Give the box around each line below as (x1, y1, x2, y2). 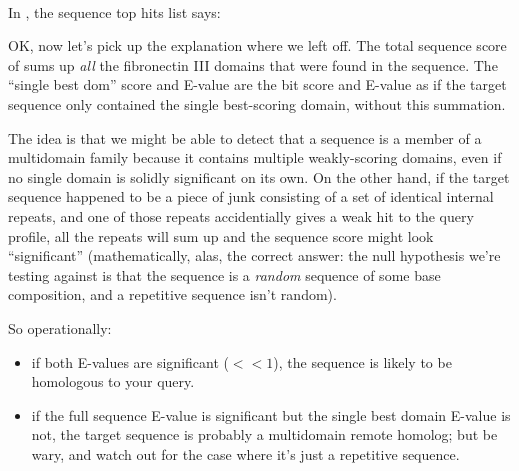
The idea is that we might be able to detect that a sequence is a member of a (8, 127, 482, 148)
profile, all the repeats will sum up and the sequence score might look (8, 225, 434, 246)
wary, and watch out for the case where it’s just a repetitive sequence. (31, 443, 460, 464)
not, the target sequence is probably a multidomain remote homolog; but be (31, 424, 498, 445)
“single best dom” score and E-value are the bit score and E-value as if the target (8, 74, 507, 95)
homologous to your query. (31, 371, 195, 392)
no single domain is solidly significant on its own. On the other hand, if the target (8, 166, 510, 187)
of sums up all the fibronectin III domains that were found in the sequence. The (8, 54, 498, 75)
